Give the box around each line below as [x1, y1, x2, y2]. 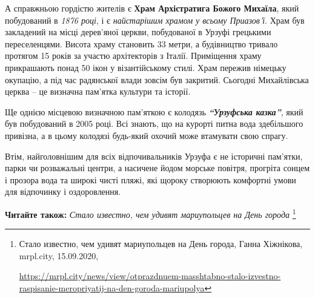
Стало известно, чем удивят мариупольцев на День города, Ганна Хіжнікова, [19, 237, 303, 250]
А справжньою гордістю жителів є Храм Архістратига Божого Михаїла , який [5, 2, 299, 14]
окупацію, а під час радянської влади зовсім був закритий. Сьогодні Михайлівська [5, 73, 309, 86]
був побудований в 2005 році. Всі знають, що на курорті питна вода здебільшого [5, 117, 303, 130]
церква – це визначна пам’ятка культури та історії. [5, 85, 191, 98]
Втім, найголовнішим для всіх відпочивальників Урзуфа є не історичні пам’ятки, [5, 149, 303, 162]
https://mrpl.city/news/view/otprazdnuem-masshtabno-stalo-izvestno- [19, 269, 281, 282]
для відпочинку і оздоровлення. [5, 185, 121, 198]
